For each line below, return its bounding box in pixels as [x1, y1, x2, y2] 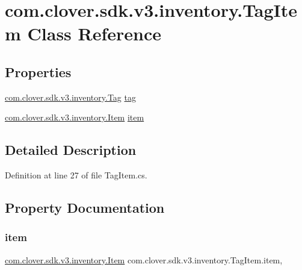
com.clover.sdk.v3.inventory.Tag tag [5, 90, 136, 103]
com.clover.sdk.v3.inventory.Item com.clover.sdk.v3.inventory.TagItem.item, [5, 253, 283, 266]
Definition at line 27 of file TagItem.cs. [5, 169, 147, 181]
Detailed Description [5, 140, 137, 159]
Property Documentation [5, 198, 165, 217]
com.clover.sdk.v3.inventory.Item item [5, 111, 144, 124]
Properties [5, 62, 72, 81]
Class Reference [27, 21, 162, 46]
